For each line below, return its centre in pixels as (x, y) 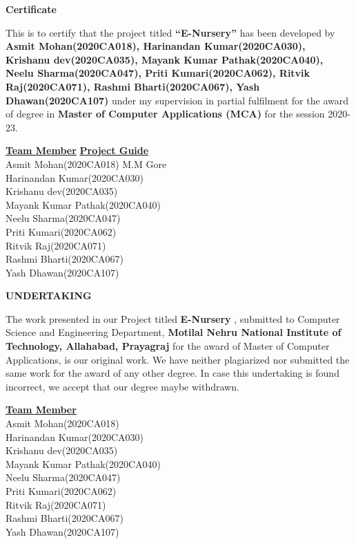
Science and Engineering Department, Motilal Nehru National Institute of (174, 332)
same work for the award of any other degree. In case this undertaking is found (172, 373)
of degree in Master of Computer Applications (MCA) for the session (165, 114)
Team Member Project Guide (77, 150)
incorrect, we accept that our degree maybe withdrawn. (122, 386)
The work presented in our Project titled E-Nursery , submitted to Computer (173, 318)
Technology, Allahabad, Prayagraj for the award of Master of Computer (168, 346)
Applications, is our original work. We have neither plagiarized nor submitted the (178, 359)
